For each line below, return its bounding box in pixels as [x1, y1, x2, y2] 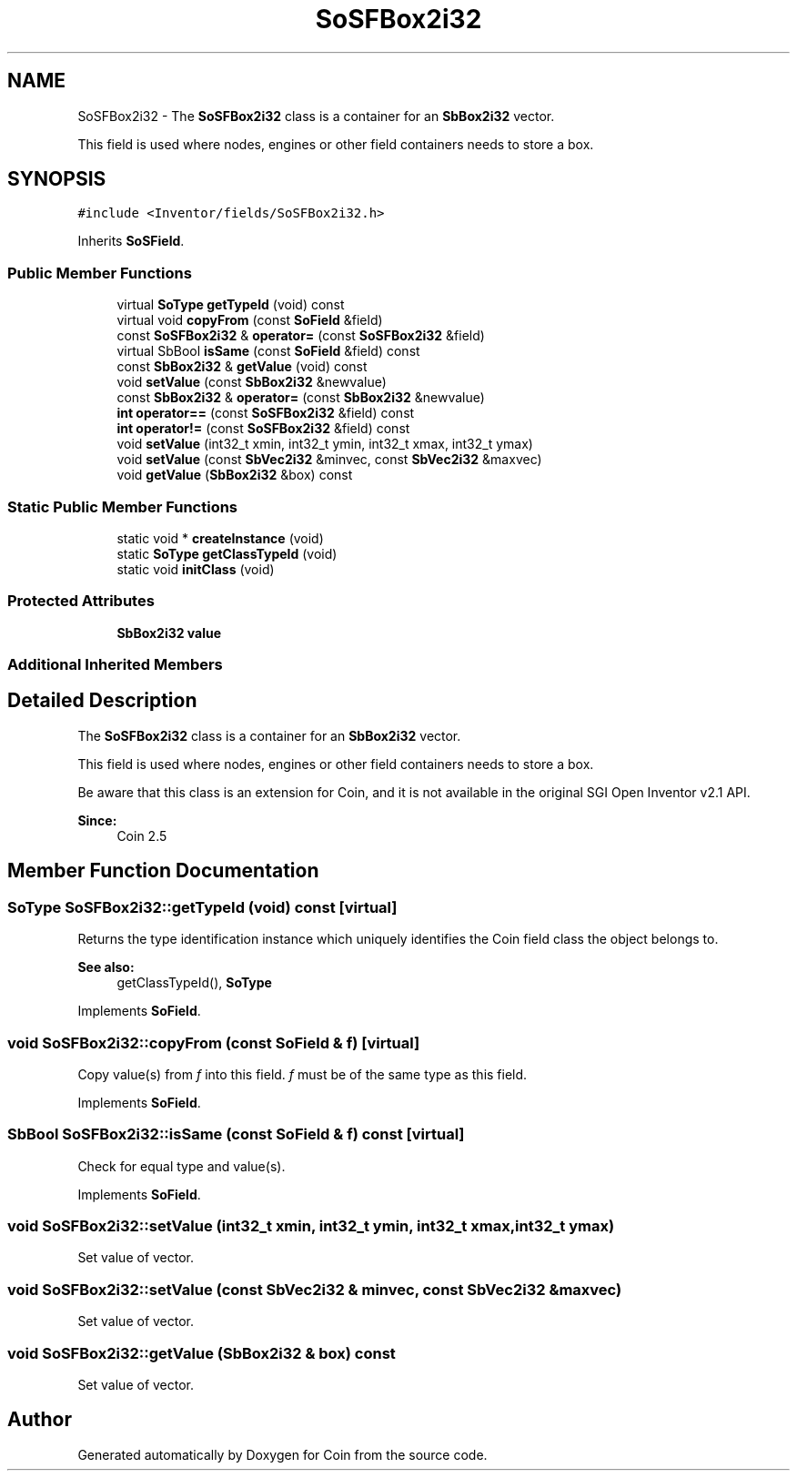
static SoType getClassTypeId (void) [116, 545, 338, 562]
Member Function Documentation [7, 859, 319, 883]
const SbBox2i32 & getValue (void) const [116, 359, 368, 375]
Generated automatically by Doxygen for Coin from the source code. [77, 1446, 488, 1463]
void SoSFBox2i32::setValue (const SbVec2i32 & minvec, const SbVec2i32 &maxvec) [7, 1280, 622, 1299]
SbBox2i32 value [116, 624, 222, 641]
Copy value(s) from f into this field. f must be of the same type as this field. [77, 1066, 528, 1082]
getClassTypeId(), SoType [116, 975, 272, 991]
